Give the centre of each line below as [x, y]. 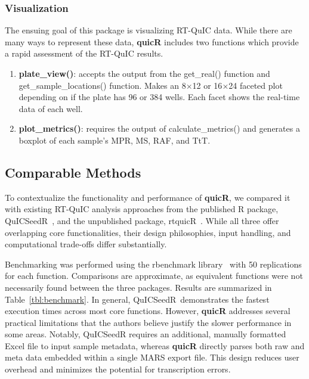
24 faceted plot [256, 85]
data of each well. [51, 108]
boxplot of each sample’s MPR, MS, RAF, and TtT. [115, 140]
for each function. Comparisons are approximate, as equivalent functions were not [154, 276]
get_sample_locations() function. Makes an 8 [102, 85]
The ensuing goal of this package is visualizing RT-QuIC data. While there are [149, 30]
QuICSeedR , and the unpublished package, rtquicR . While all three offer [142, 220]
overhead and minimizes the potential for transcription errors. [118, 369]
